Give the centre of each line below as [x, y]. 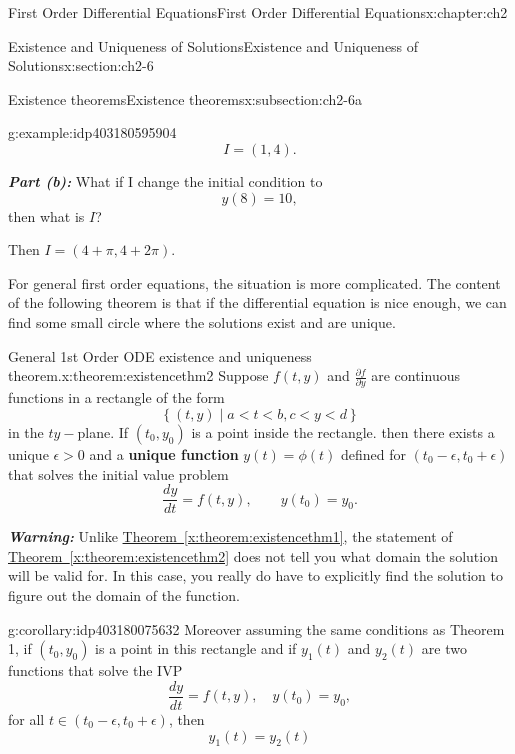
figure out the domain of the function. [124, 595]
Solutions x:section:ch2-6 [81, 65]
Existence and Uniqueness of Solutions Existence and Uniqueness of [213, 45]
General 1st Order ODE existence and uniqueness [160, 355]
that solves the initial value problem [118, 473]
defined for [373, 454]
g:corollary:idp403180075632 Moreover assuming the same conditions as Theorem [256, 628]
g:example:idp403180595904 [92, 132]
